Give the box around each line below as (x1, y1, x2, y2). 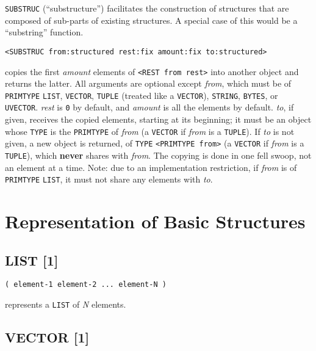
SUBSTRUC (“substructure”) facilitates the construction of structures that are (5, 2, 289, 14)
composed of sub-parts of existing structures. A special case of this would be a (5, 13, 298, 26)
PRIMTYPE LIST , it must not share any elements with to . (5, 173, 213, 186)
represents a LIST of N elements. (5, 298, 126, 311)
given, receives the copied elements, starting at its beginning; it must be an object (5, 113, 312, 126)
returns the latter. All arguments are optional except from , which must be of (5, 77, 292, 90)
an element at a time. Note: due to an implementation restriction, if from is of (5, 161, 297, 173)
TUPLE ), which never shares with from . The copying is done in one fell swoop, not (5, 148, 312, 161)
